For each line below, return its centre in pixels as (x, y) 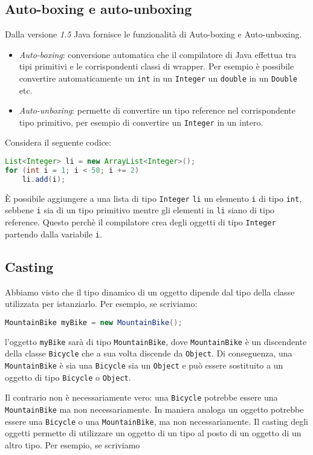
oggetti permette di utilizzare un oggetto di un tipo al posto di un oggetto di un (153, 433)
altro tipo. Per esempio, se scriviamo (73, 444)
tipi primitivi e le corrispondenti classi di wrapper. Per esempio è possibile (156, 66)
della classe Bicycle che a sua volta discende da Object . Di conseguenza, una (149, 353)
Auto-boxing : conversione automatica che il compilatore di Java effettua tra (158, 54)
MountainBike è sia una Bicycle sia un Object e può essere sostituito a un (144, 365)
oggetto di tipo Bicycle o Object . (68, 377)
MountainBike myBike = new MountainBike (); (94, 322)
